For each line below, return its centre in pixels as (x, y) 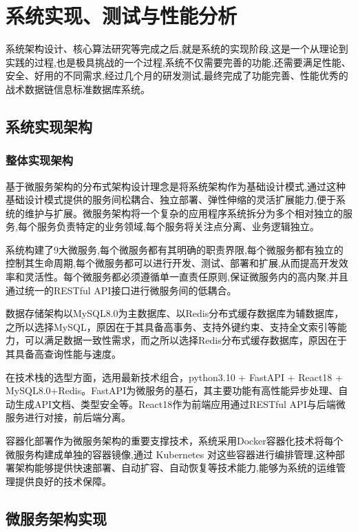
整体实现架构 (40, 160)
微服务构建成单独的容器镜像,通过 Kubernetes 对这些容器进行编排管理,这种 (170, 454)
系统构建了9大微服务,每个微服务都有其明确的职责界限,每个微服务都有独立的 (175, 249)
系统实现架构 (49, 126)
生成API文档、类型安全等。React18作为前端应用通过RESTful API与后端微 (180, 403)
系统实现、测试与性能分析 (122, 16)
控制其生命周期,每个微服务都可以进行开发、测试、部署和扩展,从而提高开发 (172, 263)
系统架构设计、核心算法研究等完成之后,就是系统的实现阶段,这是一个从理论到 (177, 49)
